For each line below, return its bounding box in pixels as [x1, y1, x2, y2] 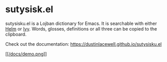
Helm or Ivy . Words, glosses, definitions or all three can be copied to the [5, 25, 157, 32]
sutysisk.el [5, 4, 54, 15]
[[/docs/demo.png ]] [5, 51, 47, 57]
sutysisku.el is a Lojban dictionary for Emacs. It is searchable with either [5, 20, 157, 26]
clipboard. [5, 31, 27, 37]
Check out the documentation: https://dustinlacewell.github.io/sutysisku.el [5, 41, 162, 47]
